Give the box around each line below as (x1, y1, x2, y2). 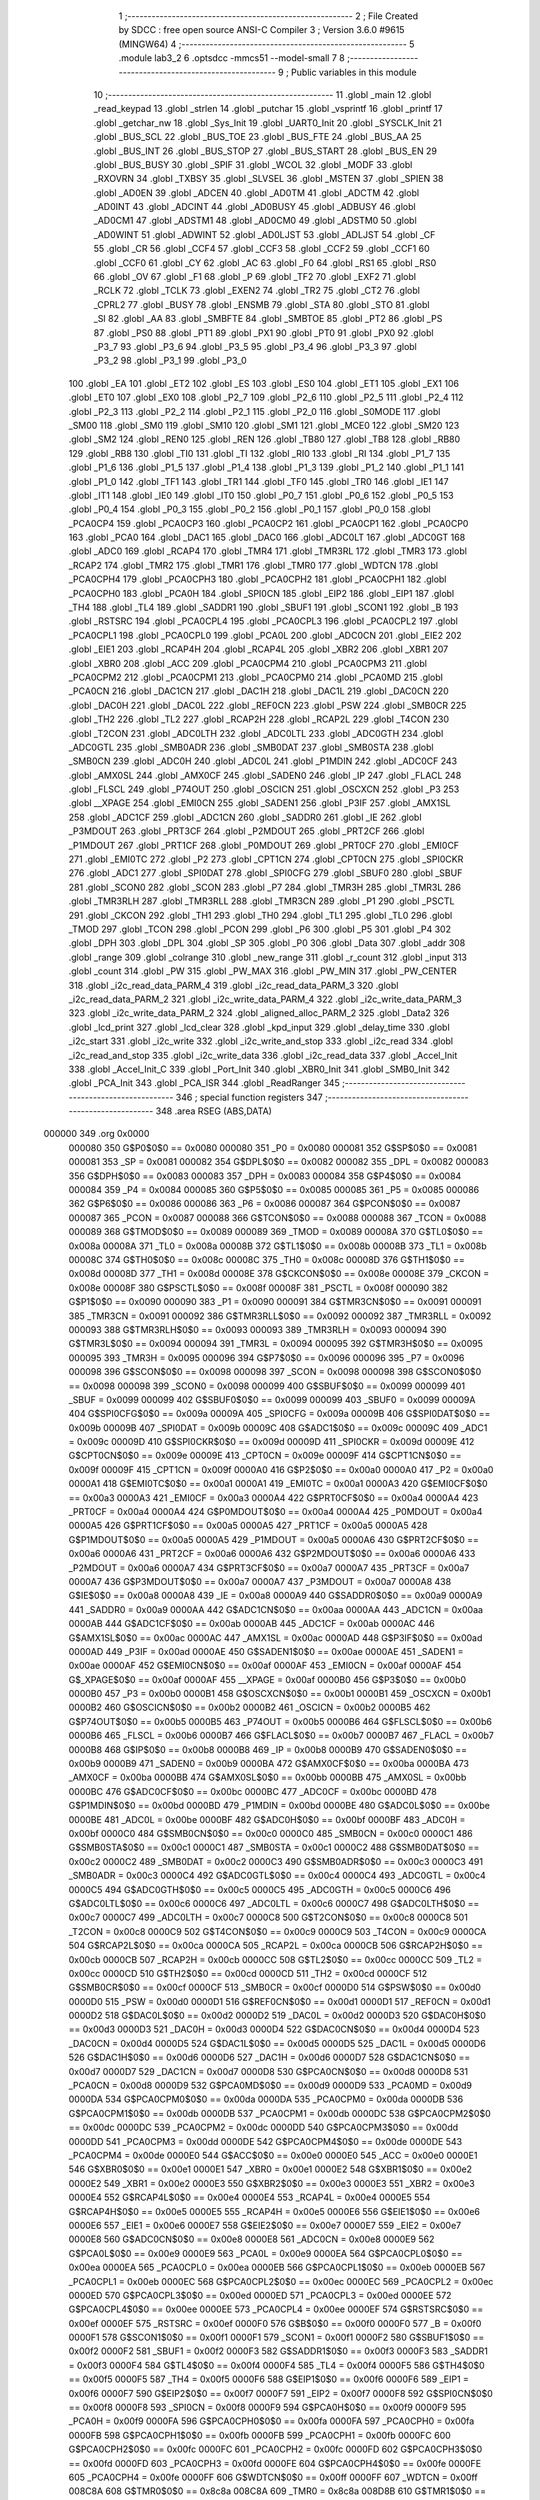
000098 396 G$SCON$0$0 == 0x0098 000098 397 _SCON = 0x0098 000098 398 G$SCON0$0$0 (68, 1366, 482, 1378)
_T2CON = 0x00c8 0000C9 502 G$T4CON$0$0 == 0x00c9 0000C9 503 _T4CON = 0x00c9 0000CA (68, 1925, 487, 1937)
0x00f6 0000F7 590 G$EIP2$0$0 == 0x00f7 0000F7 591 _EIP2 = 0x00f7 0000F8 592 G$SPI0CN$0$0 (68, 2387, 494, 2399)
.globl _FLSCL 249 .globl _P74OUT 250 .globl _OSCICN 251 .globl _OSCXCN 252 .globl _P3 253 (68, 783, 460, 795)
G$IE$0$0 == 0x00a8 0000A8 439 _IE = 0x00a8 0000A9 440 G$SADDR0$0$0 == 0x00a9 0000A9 (68, 1590, 483, 1602)
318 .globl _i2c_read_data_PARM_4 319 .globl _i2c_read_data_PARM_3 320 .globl (68, 979, 399, 991)
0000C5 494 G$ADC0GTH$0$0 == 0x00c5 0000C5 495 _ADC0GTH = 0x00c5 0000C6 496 (68, 1883, 452, 1895)
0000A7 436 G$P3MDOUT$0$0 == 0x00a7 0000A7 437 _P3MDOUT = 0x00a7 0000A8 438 (68, 1575, 452, 1587)
